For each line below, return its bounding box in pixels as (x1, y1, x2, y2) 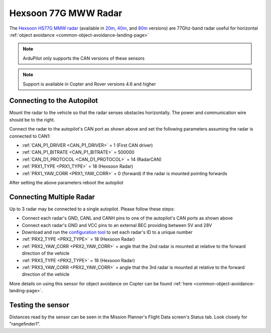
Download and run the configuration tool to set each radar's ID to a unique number (22, 229, 193, 235)
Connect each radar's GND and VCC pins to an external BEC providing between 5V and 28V (22, 222, 212, 228)
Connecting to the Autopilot (9, 96, 98, 105)
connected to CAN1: (9, 133, 51, 139)
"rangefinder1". (9, 321, 41, 327)
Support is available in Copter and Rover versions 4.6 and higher (23, 81, 156, 87)
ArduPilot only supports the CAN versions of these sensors (23, 55, 145, 61)
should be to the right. (9, 117, 55, 123)
